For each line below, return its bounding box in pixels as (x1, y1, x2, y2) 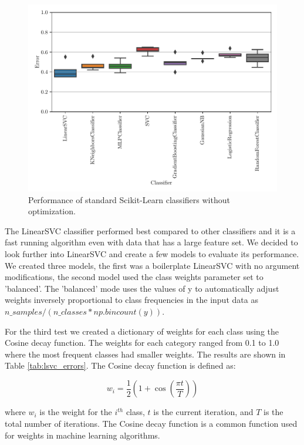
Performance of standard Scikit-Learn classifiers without (28, 193, 230, 205)
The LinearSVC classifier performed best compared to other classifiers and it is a (5, 224, 296, 237)
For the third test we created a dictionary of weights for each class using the (5, 325, 279, 337)
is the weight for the (39, 406, 112, 418)
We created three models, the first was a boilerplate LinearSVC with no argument (5, 259, 300, 271)
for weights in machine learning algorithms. (5, 429, 160, 441)
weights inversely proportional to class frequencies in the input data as (5, 294, 258, 306)
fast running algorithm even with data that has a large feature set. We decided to (5, 236, 298, 248)
